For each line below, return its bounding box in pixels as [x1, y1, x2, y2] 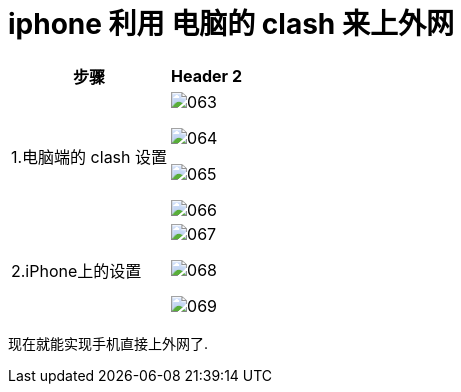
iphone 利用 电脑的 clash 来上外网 [8, 7, 454, 41]
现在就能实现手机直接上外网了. [8, 334, 209, 352]
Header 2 [171, 65, 242, 86]
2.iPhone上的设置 [11, 260, 142, 281]
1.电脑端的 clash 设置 [11, 146, 168, 167]
